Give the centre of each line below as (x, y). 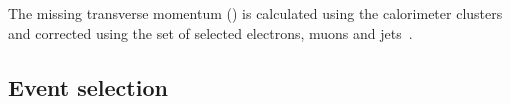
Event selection (88, 86)
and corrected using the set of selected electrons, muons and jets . (210, 32)
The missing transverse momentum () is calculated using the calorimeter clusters (255, 13)
